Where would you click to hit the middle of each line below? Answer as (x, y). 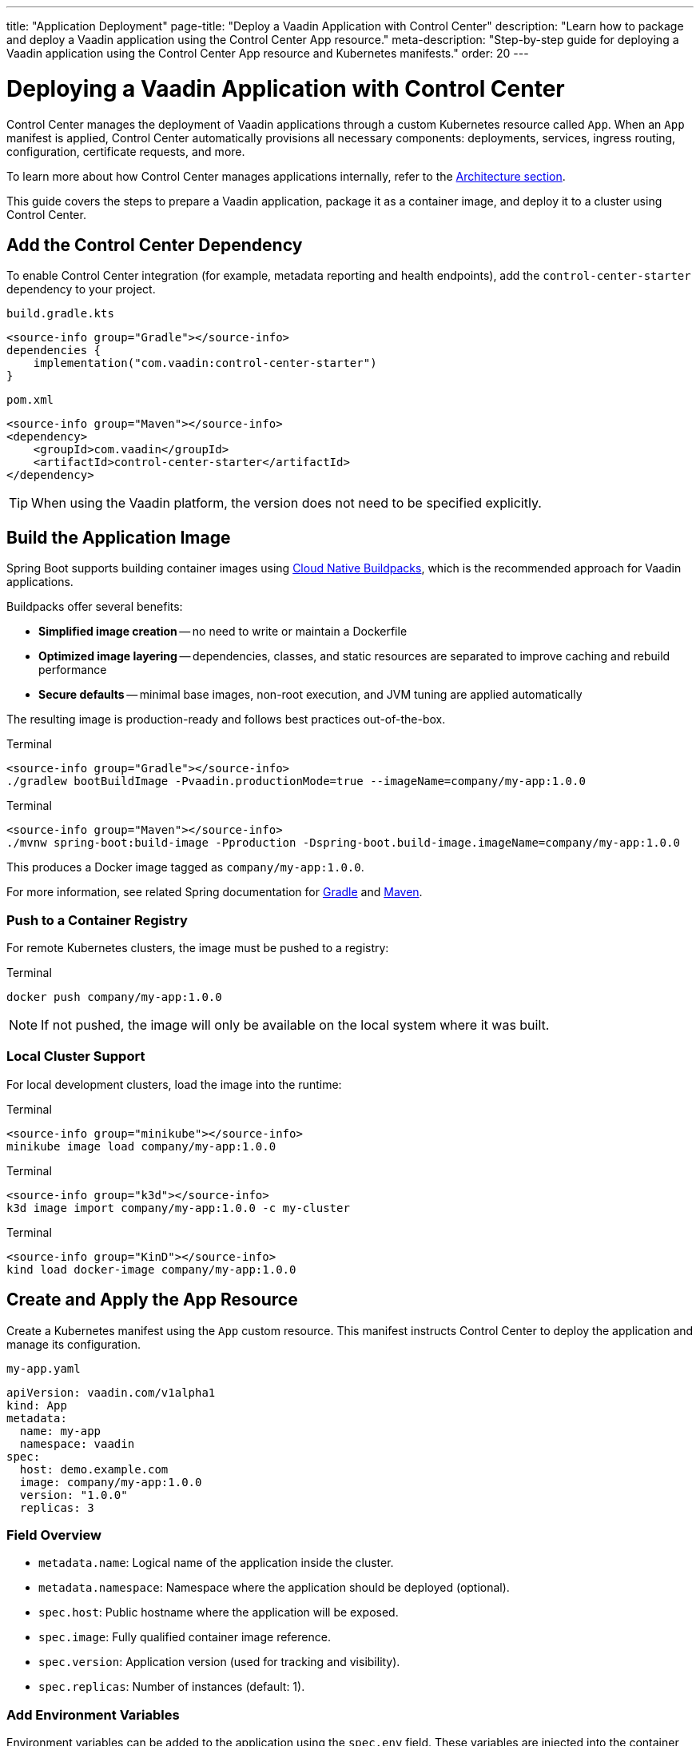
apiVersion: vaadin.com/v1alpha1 (111, 1392)
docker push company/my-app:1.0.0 (114, 997)
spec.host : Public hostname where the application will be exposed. (219, 1612)
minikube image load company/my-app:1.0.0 (141, 1146)
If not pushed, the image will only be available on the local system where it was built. (295, 1024)
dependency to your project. (81, 289)
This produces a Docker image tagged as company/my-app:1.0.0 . (185, 867)
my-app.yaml (44, 1368)
